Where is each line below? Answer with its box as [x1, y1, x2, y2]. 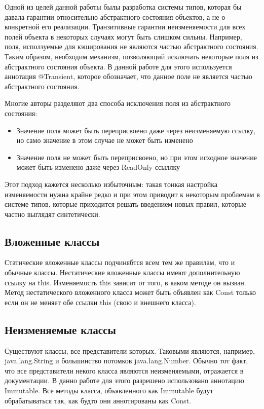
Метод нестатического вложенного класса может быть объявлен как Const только [5, 287, 256, 298]
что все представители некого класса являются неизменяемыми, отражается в [5, 365, 244, 376]
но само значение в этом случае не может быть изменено [16, 135, 193, 145]
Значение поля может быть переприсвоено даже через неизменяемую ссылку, [16, 125, 255, 135]
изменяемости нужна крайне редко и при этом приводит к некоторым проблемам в [5, 189, 260, 199]
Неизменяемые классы [5, 321, 116, 337]
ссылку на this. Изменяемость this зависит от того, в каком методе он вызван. [5, 277, 246, 287]
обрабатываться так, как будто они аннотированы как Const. [5, 395, 191, 405]
